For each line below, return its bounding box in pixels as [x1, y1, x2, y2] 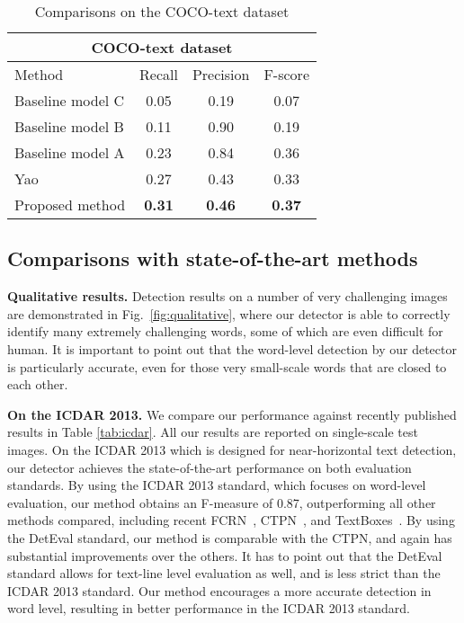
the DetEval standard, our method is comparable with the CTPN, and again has [7, 528, 452, 547]
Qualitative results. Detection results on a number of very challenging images [7, 287, 448, 306]
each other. [7, 375, 68, 394]
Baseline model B [14, 116, 124, 137]
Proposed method [14, 194, 126, 215]
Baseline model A [14, 142, 125, 163]
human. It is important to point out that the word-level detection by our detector [7, 339, 457, 358]
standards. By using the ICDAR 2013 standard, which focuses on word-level [7, 476, 426, 494]
